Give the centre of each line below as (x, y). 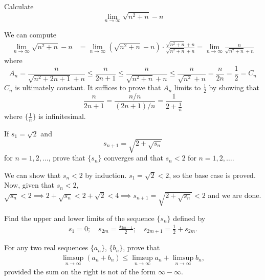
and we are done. (235, 195)
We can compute (30, 34)
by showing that (234, 87)
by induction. (106, 175)
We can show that (32, 175)
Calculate (19, 6)
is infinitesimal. (62, 116)
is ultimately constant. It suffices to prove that (88, 87)
